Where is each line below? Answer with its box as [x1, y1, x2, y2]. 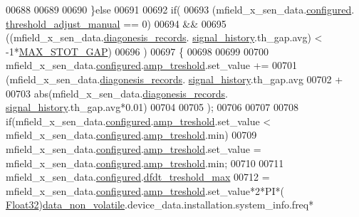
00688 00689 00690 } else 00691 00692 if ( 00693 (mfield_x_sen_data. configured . [6, 2, 355, 16]
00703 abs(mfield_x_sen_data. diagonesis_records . [6, 85, 228, 100]
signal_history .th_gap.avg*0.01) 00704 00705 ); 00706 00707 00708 [6, 100, 298, 115]
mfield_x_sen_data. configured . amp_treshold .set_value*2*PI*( [6, 183, 285, 198]
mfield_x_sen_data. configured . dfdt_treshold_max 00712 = [6, 169, 270, 184]
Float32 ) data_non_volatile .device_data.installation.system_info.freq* [6, 197, 314, 212]
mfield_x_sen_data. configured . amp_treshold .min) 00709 [6, 127, 257, 142]
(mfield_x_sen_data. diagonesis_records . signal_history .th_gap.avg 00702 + [6, 71, 343, 86]
